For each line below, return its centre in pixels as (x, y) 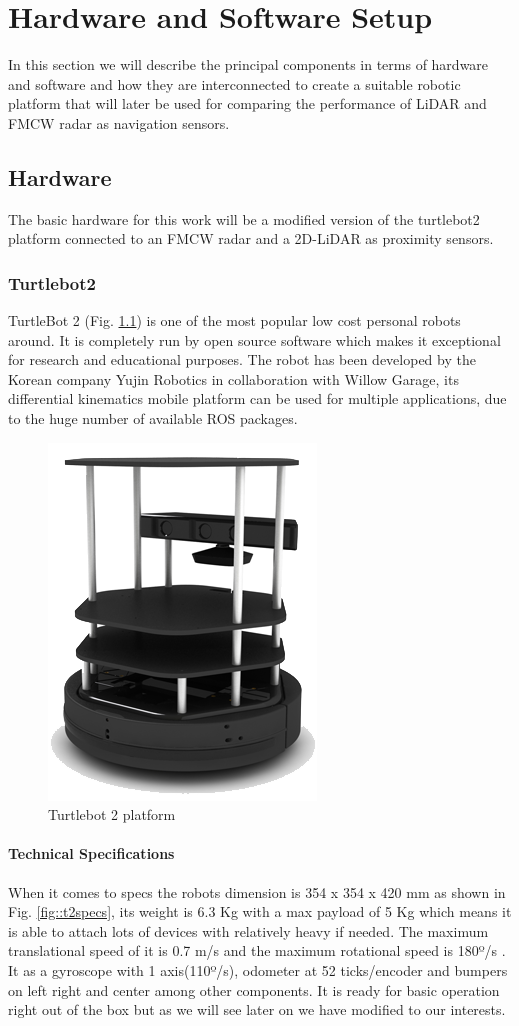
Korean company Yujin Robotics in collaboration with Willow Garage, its (233, 378)
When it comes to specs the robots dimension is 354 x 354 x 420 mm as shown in (257, 891)
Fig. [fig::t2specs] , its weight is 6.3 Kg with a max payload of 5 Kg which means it (260, 911)
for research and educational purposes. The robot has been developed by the (242, 359)
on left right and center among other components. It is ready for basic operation (254, 989)
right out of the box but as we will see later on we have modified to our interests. (257, 1009)
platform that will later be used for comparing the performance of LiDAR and (247, 103)
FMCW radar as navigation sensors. (119, 122)
